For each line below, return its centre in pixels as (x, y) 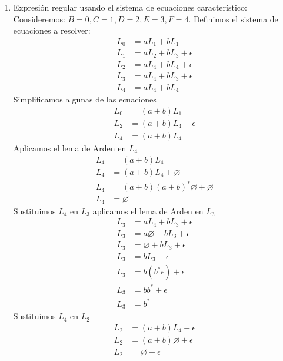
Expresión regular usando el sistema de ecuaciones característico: (130, 7)
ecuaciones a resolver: (52, 30)
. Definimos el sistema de (233, 19)
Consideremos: (39, 19)
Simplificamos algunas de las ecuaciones (85, 99)
